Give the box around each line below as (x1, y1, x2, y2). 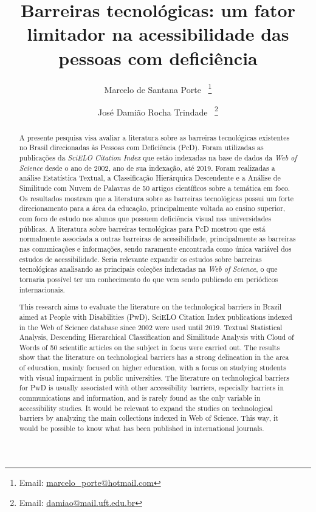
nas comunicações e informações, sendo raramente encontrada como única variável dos (19, 244, 292, 254)
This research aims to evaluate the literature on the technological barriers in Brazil (19, 302, 282, 312)
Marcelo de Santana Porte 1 (104, 81, 212, 95)
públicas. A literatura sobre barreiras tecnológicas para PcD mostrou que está (19, 223, 266, 234)
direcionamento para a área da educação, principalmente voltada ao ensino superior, (19, 203, 286, 213)
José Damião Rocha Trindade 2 (98, 103, 218, 118)
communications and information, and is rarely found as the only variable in (19, 393, 261, 403)
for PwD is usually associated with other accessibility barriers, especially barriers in (19, 382, 284, 393)
